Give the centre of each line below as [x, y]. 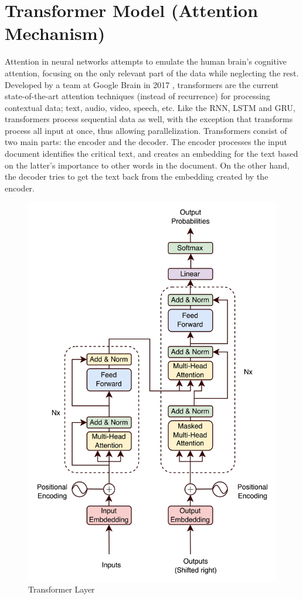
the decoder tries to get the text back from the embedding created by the [137, 176]
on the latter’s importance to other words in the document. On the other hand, [147, 165]
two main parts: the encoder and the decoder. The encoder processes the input [146, 142]
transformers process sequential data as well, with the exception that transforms [149, 119]
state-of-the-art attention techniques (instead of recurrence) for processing [137, 96]
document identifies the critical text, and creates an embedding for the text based [151, 154]
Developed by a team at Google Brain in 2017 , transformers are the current [142, 84]
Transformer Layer [62, 589]
